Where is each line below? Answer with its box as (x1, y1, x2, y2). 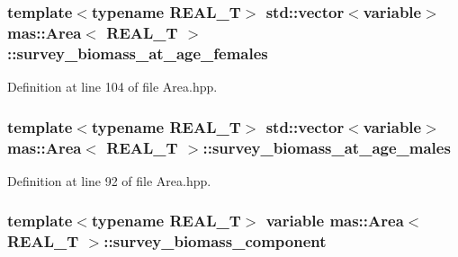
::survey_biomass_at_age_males (202, 136, 451, 158)
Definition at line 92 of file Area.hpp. (7, 171, 211, 190)
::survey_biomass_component (103, 230, 327, 253)
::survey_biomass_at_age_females (7, 41, 268, 64)
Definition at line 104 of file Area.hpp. (7, 77, 218, 96)
